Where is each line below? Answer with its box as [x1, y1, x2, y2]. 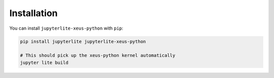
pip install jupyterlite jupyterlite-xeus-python [20, 38, 146, 44]
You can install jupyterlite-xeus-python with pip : [9, 25, 124, 31]
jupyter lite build [20, 59, 68, 65]
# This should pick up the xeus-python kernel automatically [20, 53, 176, 58]
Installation [9, 8, 58, 19]
